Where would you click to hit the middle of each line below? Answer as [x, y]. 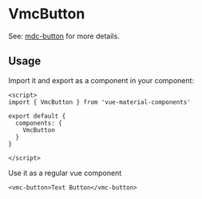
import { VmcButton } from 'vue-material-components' [100, 102]
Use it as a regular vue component [65, 173]
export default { [37, 116]
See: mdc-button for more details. [64, 36]
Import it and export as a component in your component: [101, 80]
